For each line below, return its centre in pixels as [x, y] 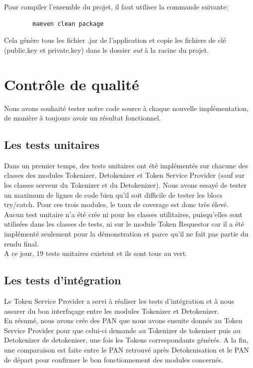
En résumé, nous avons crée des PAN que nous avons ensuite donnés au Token [123, 320]
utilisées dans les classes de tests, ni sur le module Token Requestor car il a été [124, 224]
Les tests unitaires [52, 145]
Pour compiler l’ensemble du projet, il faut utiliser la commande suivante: [116, 6]
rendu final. [22, 243]
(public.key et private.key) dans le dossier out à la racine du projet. [107, 50]
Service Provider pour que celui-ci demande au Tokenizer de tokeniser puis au [122, 330]
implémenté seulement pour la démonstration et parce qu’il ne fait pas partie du [126, 234]
